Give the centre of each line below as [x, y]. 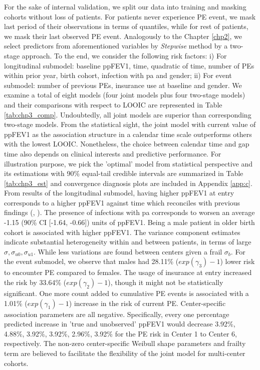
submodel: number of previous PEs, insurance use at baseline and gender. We [123, 85]
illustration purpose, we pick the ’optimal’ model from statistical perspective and [128, 163]
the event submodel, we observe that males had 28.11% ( [91, 261]
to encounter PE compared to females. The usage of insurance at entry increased [128, 272]
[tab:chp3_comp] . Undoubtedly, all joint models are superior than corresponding [128, 114]
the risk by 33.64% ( [35, 282]
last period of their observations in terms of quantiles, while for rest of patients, [126, 26]
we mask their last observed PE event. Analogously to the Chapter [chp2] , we [123, 36]
